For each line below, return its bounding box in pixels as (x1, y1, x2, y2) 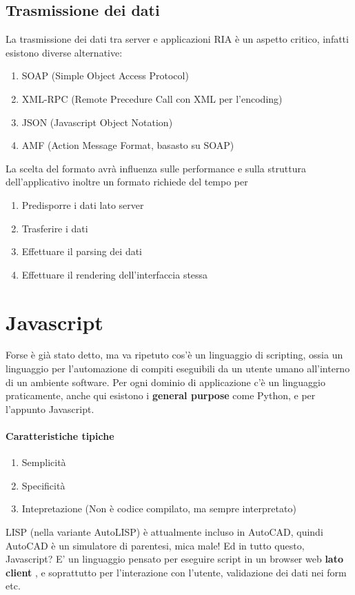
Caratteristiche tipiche (6, 429, 114, 443)
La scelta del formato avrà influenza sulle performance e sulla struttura (6, 161, 306, 175)
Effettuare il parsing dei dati (21, 244, 142, 259)
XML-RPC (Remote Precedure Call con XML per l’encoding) (21, 91, 283, 105)
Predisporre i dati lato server (21, 197, 144, 212)
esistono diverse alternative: (6, 45, 123, 59)
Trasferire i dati (21, 221, 88, 235)
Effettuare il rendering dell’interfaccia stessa (21, 267, 208, 281)
